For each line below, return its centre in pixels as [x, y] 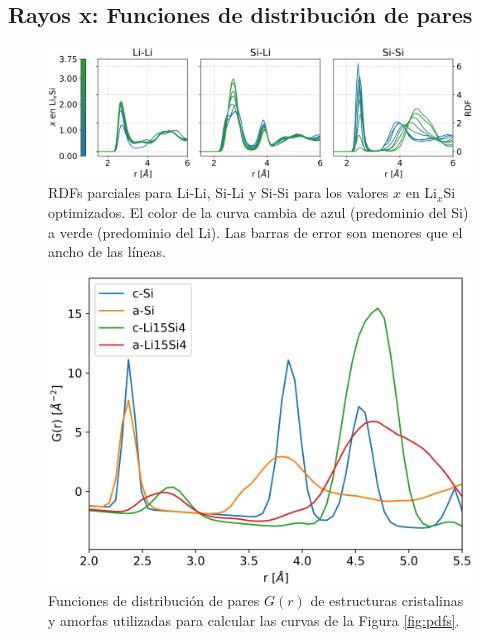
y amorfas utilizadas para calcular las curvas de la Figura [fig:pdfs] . [254, 619]
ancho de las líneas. [107, 251]
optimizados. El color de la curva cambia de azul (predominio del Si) [258, 212]
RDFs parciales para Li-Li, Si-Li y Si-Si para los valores [218, 192]
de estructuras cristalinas [387, 599]
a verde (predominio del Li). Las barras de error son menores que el [255, 231]
